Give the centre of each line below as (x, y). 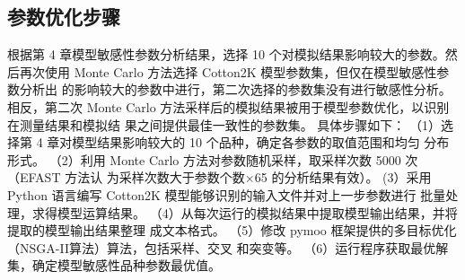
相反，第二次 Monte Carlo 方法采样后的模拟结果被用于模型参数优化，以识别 (228, 106)
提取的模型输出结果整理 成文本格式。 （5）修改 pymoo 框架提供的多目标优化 (232, 230)
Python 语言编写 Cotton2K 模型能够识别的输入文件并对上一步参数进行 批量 (227, 194)
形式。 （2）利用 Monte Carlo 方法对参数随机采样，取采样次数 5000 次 (213, 159)
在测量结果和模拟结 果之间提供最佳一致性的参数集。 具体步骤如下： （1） (224, 124)
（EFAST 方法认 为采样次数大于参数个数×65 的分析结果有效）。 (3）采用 (219, 177)
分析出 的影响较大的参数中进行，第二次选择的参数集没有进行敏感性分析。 (235, 89)
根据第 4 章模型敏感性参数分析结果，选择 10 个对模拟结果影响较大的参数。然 (232, 54)
